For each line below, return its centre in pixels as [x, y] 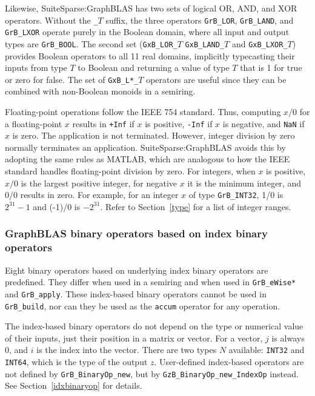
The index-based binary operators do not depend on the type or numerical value [154, 326]
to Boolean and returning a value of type [154, 68]
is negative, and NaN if [264, 123]
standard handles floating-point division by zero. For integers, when [130, 171]
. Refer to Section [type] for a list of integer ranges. [196, 206]
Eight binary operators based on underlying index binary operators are [137, 270]
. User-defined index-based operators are [229, 362]
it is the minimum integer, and [244, 183]
